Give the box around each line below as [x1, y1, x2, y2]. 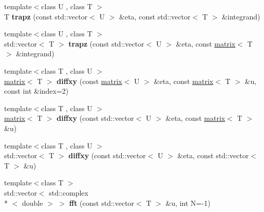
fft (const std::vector [69, 197, 135, 208]
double [22, 197, 43, 208]
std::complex [49, 187, 88, 198]
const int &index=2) [4, 86, 69, 96]
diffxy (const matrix [56, 75, 122, 86]
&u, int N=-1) [165, 197, 211, 208]
